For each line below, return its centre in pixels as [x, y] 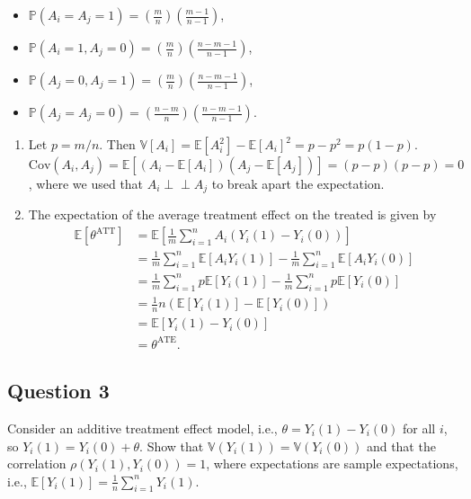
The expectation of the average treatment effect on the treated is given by [232, 214]
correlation [37, 463]
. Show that [172, 446]
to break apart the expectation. [298, 183]
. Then [117, 144]
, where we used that [86, 183]
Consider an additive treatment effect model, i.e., [142, 428]
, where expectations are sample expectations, [332, 463]
